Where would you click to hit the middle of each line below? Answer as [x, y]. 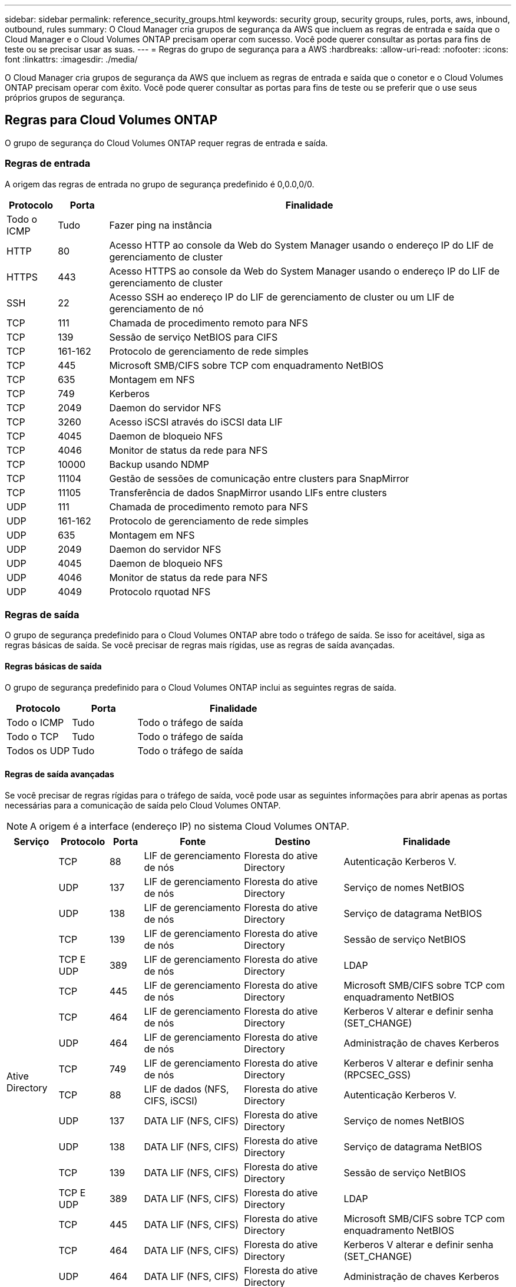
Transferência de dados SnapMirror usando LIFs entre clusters [248, 492]
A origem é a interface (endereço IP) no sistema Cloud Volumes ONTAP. [190, 826]
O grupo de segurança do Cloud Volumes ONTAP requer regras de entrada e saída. [166, 143]
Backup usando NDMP [159, 464]
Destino [292, 841]
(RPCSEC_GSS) [377, 1075]
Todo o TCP [33, 736]
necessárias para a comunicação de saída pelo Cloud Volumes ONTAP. [143, 805]
